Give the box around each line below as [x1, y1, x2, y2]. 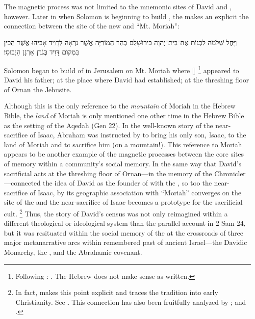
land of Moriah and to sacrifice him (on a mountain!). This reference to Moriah [4, 139, 242, 149]
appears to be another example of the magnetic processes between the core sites [4, 149, 244, 159]
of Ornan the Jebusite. [4, 84, 72, 94]
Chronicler [214, 168, 246, 178]
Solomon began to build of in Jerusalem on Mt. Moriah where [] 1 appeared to [4, 63, 239, 75]
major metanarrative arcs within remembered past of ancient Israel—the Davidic [4, 237, 247, 247]
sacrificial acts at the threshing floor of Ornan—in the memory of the [4, 168, 212, 178]
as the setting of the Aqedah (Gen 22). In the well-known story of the [4, 120, 213, 130]
